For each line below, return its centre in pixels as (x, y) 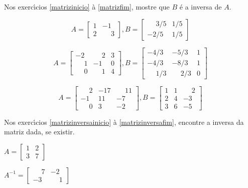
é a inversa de (201, 7)
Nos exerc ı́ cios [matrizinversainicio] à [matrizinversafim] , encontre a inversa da (124, 122)
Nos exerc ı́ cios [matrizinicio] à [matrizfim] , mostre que (87, 7)
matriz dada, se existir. (39, 132)
